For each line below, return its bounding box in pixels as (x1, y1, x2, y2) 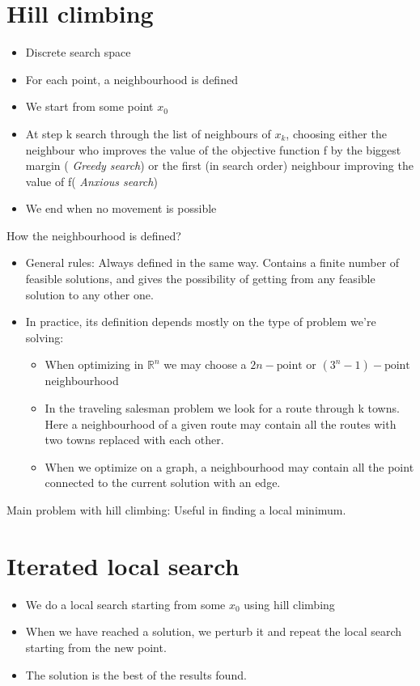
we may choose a (163, 356, 247, 373)
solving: (25, 328, 64, 345)
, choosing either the (286, 125, 387, 142)
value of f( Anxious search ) (25, 172, 158, 189)
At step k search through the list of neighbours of (25, 125, 271, 142)
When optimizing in (45, 356, 144, 373)
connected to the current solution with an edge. (45, 474, 281, 491)
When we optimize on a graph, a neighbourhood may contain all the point (45, 458, 414, 475)
